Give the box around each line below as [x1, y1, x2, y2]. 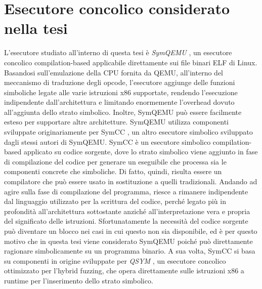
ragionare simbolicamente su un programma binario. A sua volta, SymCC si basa [4, 245, 255, 256]
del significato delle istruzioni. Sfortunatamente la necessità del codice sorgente [4, 216, 248, 226]
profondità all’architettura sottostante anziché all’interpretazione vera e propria [4, 205, 250, 216]
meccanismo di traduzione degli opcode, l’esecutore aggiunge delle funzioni [4, 77, 235, 88]
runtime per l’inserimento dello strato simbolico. [4, 275, 153, 285]
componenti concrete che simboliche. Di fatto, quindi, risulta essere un [4, 166, 222, 177]
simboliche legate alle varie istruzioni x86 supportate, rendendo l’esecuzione [4, 87, 238, 97]
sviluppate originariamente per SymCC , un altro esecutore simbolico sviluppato [4, 127, 253, 137]
